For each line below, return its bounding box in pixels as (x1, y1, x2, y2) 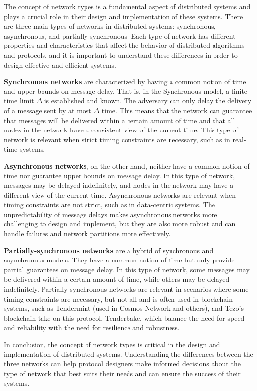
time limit (4, 95, 34, 106)
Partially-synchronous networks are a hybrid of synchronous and (4, 245, 214, 255)
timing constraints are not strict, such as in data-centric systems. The (4, 199, 215, 210)
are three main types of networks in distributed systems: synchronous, (4, 21, 216, 31)
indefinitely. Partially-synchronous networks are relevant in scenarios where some (4, 284, 249, 294)
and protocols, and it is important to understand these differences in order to (4, 49, 238, 60)
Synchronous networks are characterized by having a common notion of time (4, 76, 246, 87)
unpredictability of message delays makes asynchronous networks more (4, 209, 217, 219)
